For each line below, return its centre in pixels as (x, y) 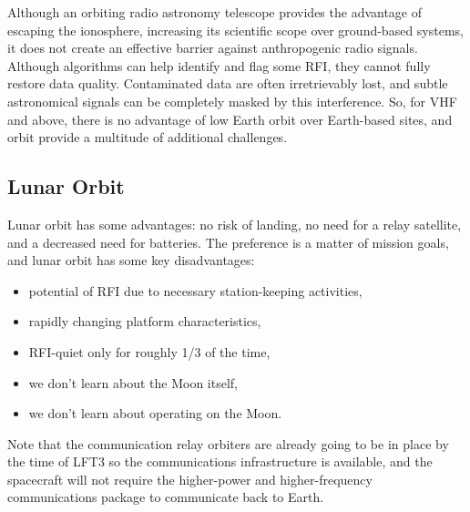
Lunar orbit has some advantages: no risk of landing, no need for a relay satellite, (235, 224)
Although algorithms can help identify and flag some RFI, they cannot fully (219, 65)
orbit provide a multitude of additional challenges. (148, 137)
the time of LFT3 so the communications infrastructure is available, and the (220, 461)
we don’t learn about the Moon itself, (133, 382)
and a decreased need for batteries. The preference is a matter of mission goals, (228, 242)
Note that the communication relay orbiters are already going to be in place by (228, 443)
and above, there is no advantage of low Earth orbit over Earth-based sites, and (230, 119)
